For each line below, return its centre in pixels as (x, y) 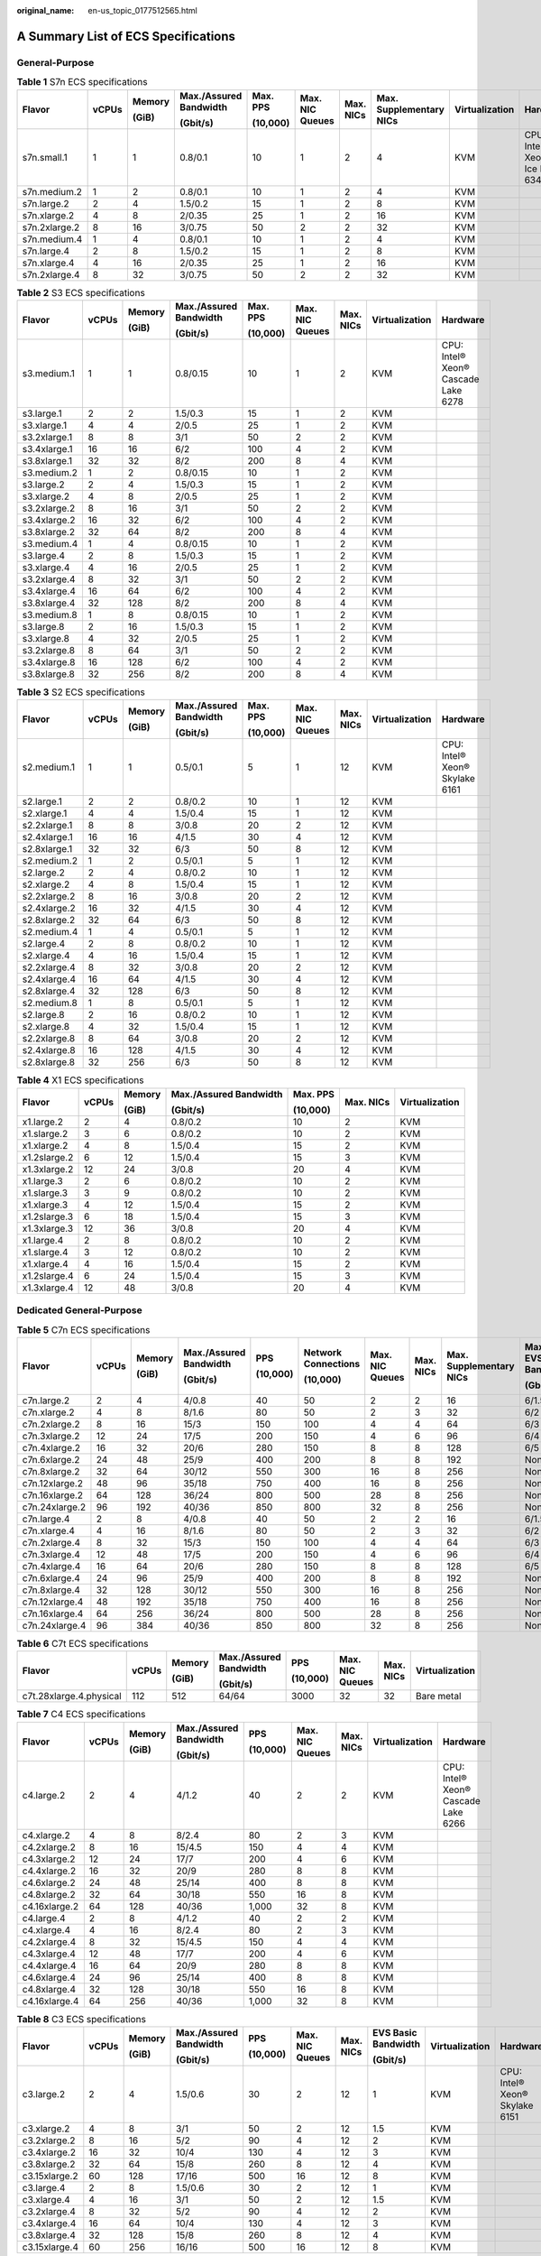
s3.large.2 (43, 485)
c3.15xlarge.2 (50, 2176)
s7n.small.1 (45, 157)
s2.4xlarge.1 (48, 837)
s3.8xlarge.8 (49, 674)
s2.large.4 (44, 944)
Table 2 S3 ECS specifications (81, 292)
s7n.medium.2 (52, 191)
